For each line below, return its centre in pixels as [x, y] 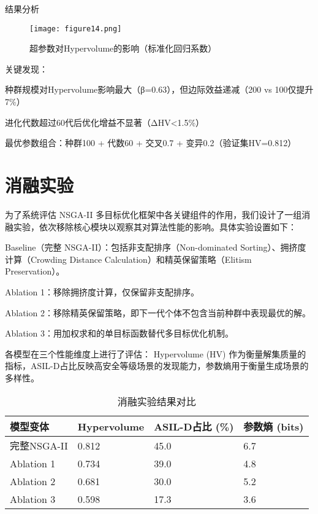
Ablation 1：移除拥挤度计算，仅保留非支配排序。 [102, 291]
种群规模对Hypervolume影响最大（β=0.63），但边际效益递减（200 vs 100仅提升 [159, 89]
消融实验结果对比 [157, 402]
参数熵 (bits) [274, 427]
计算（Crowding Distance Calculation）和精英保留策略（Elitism [128, 259]
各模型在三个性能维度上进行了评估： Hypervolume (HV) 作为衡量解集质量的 [156, 353]
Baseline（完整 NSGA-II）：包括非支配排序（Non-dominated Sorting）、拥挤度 [156, 247]
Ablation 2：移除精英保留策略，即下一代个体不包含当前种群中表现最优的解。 [158, 312]
